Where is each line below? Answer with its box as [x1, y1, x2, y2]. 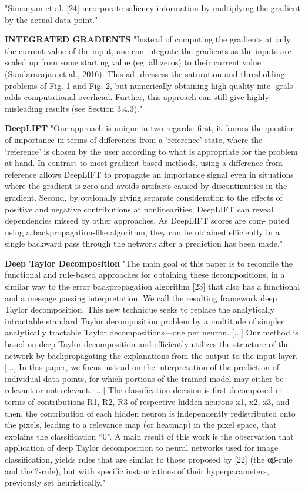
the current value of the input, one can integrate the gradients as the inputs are [5, 44, 291, 56]
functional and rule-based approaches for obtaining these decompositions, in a [5, 268, 285, 281]
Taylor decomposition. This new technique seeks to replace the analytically [5, 303, 274, 315]
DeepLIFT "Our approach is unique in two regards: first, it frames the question [5, 122, 296, 134]
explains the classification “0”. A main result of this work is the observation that [5, 430, 294, 442]
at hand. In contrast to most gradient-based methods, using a [5, 157, 226, 169]
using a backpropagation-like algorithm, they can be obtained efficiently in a [5, 225, 280, 238]
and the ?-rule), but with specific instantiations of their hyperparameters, [5, 464, 269, 477]
